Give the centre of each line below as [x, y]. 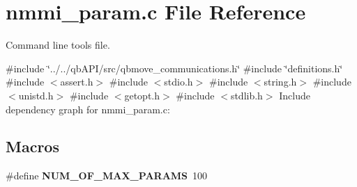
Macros [32, 146]
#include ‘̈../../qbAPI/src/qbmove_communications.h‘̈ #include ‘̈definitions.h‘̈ [174, 68]
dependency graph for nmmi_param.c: [88, 109]
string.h [280, 82]
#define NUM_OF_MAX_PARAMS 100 [107, 176]
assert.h [77, 82]
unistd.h [36, 95]
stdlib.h [246, 95]
